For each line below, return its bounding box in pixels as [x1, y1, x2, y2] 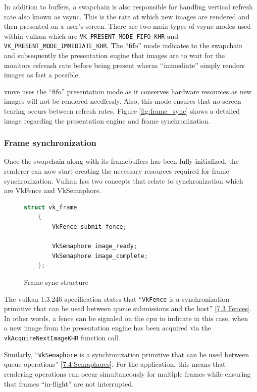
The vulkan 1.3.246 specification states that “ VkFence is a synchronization [4, 293, 230, 304]
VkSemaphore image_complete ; [52, 252, 148, 260]
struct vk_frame [24, 203, 77, 211]
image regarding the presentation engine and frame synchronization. [4, 115, 210, 126]
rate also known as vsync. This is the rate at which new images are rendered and [4, 11, 250, 21]
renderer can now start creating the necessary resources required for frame [4, 166, 229, 176]
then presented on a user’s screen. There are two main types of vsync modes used [4, 21, 251, 31]
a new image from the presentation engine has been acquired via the [4, 323, 211, 333]
